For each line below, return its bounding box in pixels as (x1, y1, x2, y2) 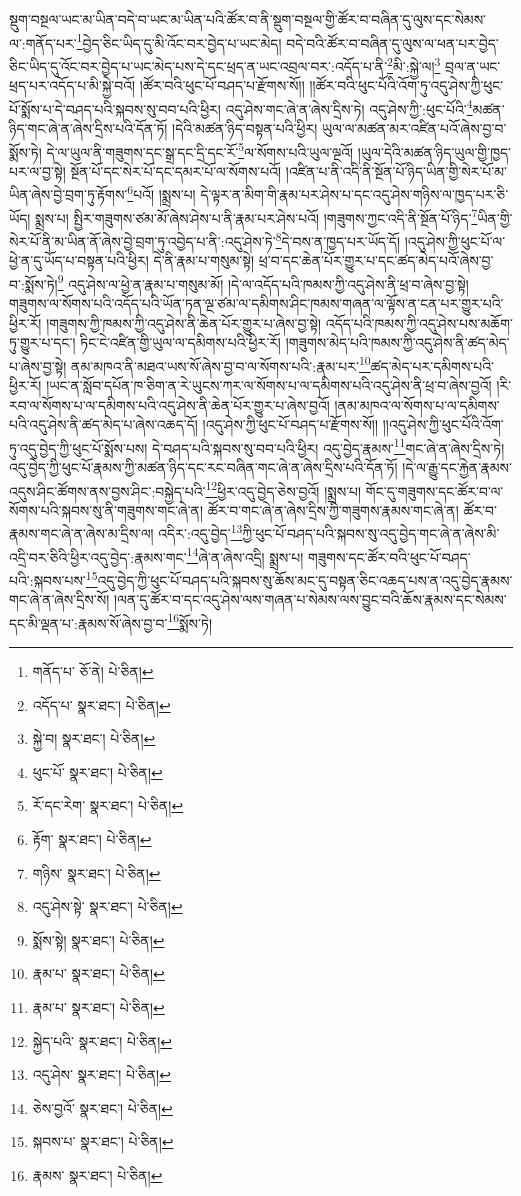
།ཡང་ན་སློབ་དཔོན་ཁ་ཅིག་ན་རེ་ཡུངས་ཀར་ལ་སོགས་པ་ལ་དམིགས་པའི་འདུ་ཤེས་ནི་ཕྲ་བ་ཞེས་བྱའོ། (46, 375, 492, 395)
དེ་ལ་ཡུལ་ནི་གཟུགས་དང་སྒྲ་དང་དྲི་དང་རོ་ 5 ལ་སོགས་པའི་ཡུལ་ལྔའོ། (46, 138, 354, 162)
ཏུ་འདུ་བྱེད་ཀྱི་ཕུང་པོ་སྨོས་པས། (9, 437, 148, 458)
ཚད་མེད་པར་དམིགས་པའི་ (370, 355, 495, 376)
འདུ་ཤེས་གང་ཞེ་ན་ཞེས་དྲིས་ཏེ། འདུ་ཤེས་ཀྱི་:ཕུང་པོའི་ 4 (225, 95, 473, 119)
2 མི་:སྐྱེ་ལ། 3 (387, 52, 441, 76)
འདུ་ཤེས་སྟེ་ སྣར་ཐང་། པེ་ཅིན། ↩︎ (32, 896, 183, 917)
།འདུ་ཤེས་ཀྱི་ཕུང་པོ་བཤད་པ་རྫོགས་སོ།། (202, 414, 379, 435)
